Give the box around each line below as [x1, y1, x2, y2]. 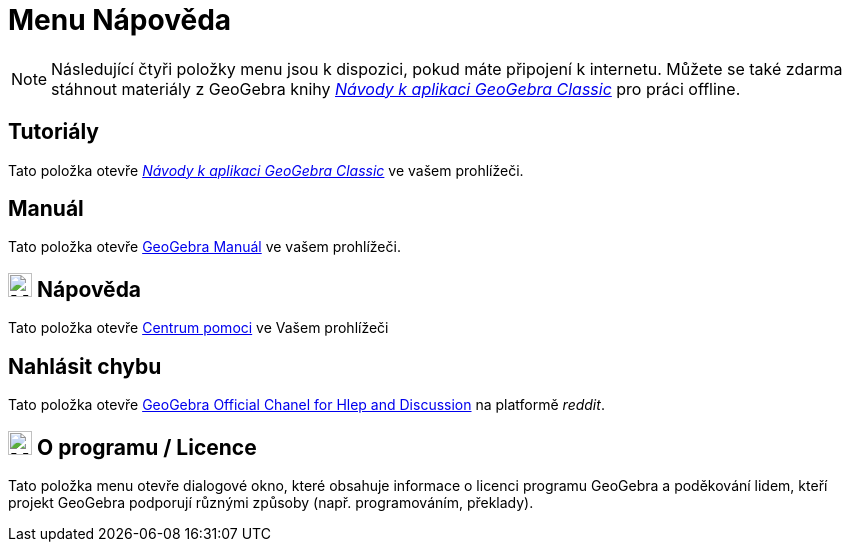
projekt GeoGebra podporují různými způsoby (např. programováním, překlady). [8, 493, 534, 511]
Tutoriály [8, 119, 99, 145]
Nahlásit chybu [8, 353, 162, 379]
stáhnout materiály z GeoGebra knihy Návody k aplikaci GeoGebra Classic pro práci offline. [51, 78, 741, 99]
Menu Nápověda [8, 3, 232, 37]
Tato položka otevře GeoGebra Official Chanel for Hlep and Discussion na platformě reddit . [8, 396, 605, 414]
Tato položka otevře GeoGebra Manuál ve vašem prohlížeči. [8, 238, 401, 256]
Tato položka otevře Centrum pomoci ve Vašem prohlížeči [8, 319, 389, 337]
